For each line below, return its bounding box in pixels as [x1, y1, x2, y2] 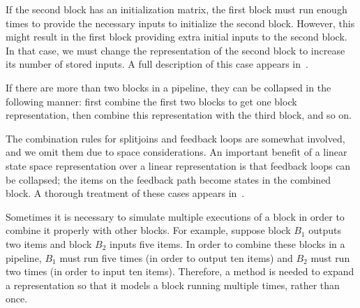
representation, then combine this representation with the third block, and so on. [6, 108, 352, 122]
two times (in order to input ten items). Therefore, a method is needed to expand [6, 264, 354, 279]
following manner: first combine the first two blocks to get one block [6, 94, 297, 108]
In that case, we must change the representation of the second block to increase [6, 43, 345, 57]
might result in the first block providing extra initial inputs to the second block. [6, 29, 347, 44]
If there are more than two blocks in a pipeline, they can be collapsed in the [6, 80, 331, 94]
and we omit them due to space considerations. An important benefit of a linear [6, 145, 347, 159]
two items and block [6, 236, 92, 251]
